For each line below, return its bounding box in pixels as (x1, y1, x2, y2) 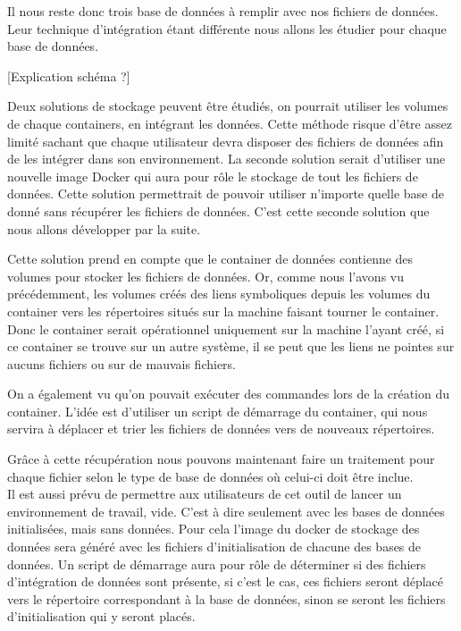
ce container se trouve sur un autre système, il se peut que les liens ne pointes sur (7, 337, 455, 356)
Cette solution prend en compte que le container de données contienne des (7, 249, 414, 268)
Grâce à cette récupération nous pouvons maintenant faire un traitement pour (7, 450, 435, 468)
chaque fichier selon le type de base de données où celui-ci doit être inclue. (7, 467, 414, 485)
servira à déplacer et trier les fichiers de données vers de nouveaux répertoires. (7, 419, 435, 438)
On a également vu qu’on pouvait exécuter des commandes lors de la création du (7, 384, 449, 403)
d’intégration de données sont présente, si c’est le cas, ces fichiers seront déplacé (7, 572, 444, 591)
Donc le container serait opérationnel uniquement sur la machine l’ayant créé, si (7, 319, 445, 338)
